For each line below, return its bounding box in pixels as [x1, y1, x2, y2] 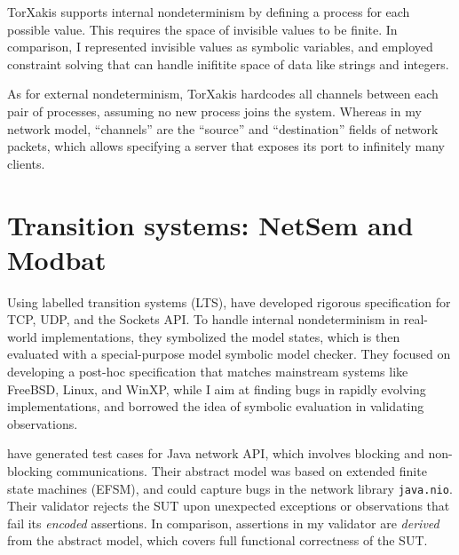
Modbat [7, 241, 107, 277]
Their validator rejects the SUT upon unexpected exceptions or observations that [7, 496, 450, 515]
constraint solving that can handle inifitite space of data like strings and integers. [7, 54, 449, 73]
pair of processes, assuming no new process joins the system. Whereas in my [7, 101, 422, 120]
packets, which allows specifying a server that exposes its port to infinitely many [7, 137, 445, 155]
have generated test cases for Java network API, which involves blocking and [7, 444, 424, 463]
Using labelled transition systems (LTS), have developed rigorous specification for [7, 292, 451, 311]
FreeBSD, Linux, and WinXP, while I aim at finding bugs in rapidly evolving [7, 379, 426, 398]
